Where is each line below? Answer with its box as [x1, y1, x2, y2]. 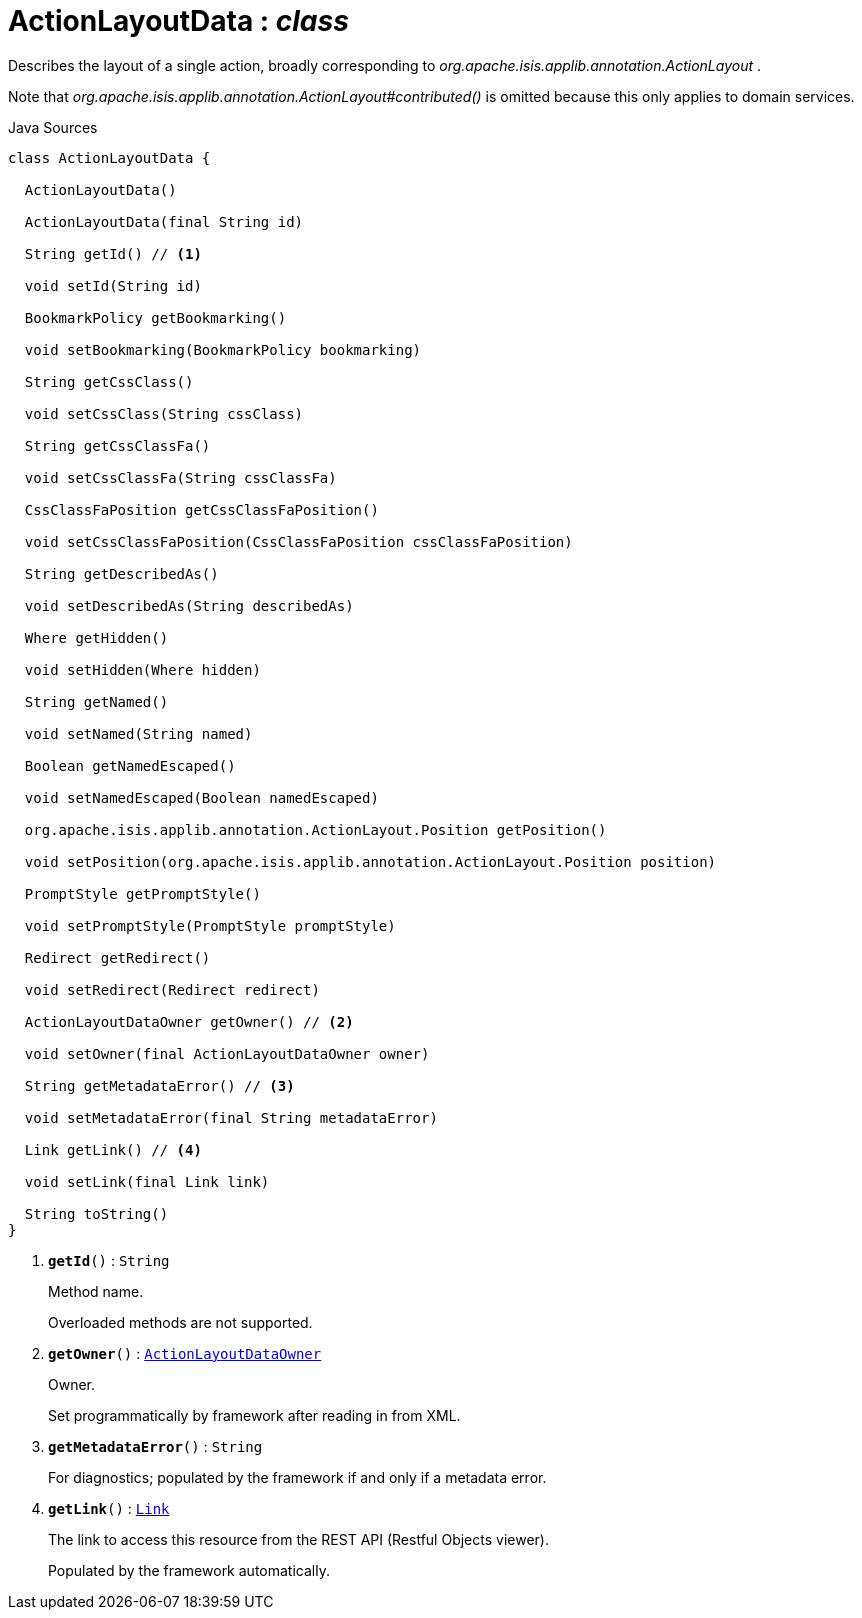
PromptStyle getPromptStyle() [24, 885, 261, 902]
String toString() [24, 1205, 169, 1222]
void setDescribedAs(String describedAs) [24, 597, 354, 614]
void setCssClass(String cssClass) [24, 405, 304, 422]
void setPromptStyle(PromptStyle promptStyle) [24, 917, 396, 934]
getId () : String [48, 1251, 170, 1269]
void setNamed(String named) [24, 725, 253, 742]
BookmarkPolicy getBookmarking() [24, 309, 287, 326]
